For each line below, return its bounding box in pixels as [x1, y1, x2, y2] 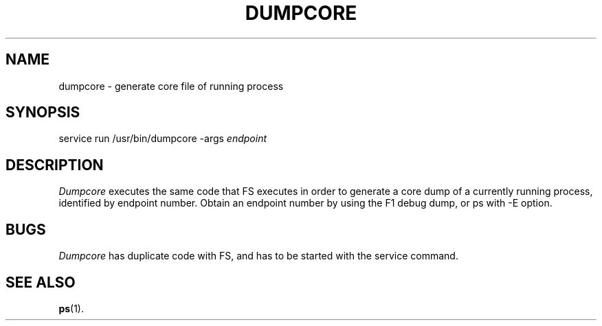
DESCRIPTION [5, 156, 104, 174]
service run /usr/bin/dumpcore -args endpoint [58, 132, 267, 145]
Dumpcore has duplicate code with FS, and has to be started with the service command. [58, 250, 458, 262]
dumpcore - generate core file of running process [58, 80, 284, 92]
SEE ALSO [5, 273, 76, 291]
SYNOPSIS [5, 104, 80, 121]
